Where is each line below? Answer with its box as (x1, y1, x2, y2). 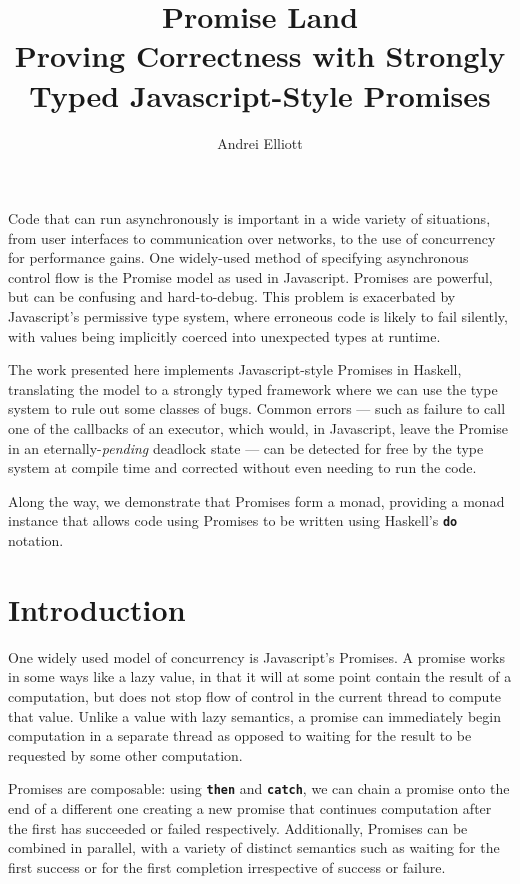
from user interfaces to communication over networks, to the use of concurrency (8, 227, 496, 248)
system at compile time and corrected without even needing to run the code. (8, 457, 477, 478)
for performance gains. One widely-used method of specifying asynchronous (8, 247, 469, 268)
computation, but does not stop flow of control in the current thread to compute (8, 685, 502, 706)
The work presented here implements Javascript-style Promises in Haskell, (8, 359, 462, 380)
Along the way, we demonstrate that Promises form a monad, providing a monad (8, 490, 505, 511)
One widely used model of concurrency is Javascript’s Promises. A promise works (8, 646, 506, 667)
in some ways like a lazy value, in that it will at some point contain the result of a (8, 666, 512, 687)
